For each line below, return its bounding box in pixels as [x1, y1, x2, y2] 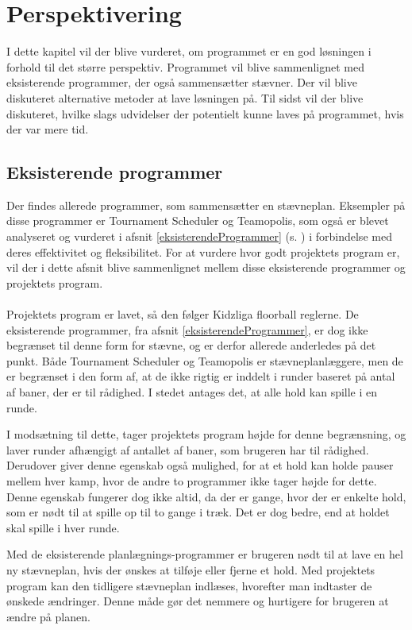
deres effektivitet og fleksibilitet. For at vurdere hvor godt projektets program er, [6, 243, 400, 260]
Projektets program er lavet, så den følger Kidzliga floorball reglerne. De [6, 306, 359, 323]
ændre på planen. [6, 608, 90, 624]
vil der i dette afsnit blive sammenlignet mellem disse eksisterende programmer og [6, 259, 406, 276]
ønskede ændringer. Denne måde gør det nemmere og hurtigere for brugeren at [6, 593, 389, 609]
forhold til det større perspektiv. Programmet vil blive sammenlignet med [6, 58, 365, 75]
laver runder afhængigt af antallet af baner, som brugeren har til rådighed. [6, 441, 369, 458]
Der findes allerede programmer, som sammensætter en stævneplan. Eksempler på [6, 196, 406, 213]
